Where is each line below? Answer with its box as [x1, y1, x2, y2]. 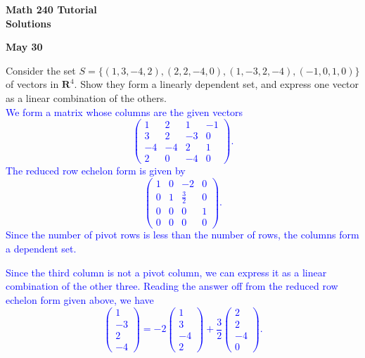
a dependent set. [6, 241, 77, 256]
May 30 [6, 39, 43, 54]
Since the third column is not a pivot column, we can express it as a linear [6, 264, 327, 279]
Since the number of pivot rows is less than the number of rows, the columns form [6, 227, 359, 242]
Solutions [6, 15, 51, 30]
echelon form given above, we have [6, 292, 154, 307]
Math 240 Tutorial [6, 2, 97, 16]
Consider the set [6, 63, 76, 77]
